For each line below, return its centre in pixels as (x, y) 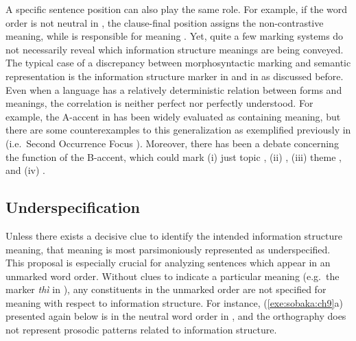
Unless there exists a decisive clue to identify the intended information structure (174, 235)
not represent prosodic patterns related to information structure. (141, 330)
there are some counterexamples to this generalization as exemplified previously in (178, 130)
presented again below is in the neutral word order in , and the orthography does (176, 316)
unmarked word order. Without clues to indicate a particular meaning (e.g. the (173, 276)
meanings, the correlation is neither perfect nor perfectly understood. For (159, 103)
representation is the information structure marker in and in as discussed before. (175, 76)
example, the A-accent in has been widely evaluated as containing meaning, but (173, 116)
